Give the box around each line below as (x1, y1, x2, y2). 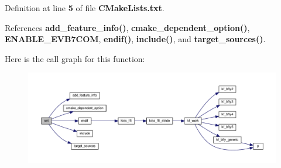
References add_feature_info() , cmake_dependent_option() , (5, 21, 250, 33)
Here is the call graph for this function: (5, 52, 145, 64)
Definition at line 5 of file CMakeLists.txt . (5, 2, 165, 13)
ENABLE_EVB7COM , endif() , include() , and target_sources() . (5, 33, 266, 45)
